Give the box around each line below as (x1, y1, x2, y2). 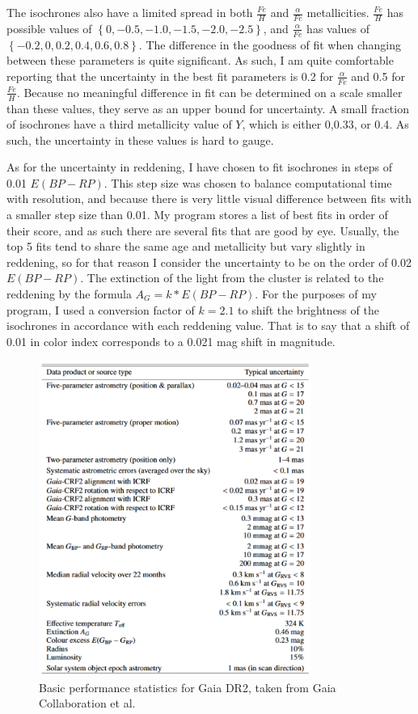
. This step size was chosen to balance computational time (103, 174, 392, 191)
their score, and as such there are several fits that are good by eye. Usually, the (6, 222, 399, 239)
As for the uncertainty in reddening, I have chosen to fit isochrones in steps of (6, 158, 392, 175)
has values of (306, 19, 370, 36)
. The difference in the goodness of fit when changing (138, 36, 401, 53)
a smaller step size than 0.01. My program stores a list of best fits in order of (6, 206, 388, 223)
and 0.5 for (351, 67, 405, 84)
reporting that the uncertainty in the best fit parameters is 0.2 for (6, 67, 334, 84)
